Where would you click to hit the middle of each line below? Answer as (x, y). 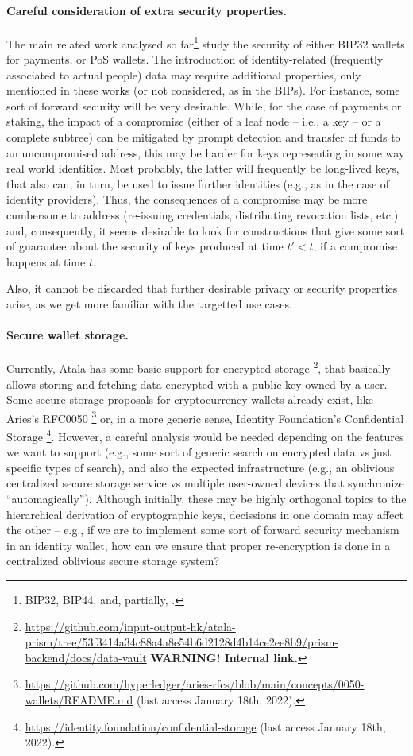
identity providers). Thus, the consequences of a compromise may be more (187, 199)
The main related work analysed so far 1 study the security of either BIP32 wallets (206, 42)
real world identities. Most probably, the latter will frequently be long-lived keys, (203, 168)
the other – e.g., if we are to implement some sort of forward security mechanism (203, 530)
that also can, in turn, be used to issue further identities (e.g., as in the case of (198, 183)
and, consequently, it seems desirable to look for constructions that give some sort (206, 230)
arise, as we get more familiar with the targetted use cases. (149, 303)
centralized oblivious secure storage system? (113, 561)
